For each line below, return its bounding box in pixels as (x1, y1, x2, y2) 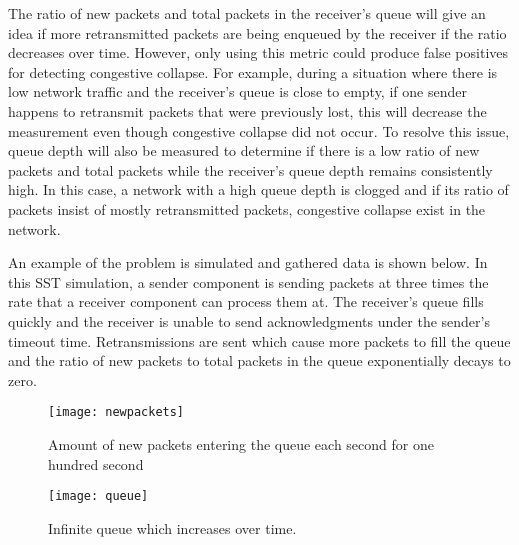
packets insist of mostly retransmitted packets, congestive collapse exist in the (8, 198, 486, 219)
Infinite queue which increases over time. (48, 517, 297, 538)
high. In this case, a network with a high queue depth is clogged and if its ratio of (8, 179, 509, 200)
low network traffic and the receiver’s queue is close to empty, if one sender (8, 81, 467, 102)
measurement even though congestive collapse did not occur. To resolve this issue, (8, 120, 510, 141)
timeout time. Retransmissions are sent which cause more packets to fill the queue (8, 330, 511, 351)
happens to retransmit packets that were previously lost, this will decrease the (8, 100, 487, 121)
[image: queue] (48, 489, 149, 504)
